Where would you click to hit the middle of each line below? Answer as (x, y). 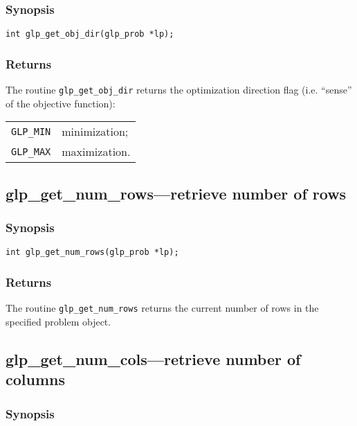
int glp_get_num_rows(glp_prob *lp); (92, 252)
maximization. (96, 152)
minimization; (95, 132)
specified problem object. (58, 321)
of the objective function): (61, 103)
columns (35, 379)
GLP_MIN (31, 131)
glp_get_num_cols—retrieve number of (153, 358)
